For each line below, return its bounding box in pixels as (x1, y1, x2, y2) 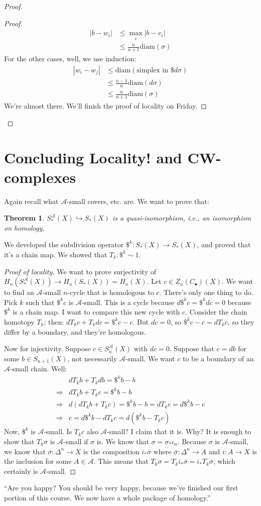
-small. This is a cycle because (81, 296, 175, 307)
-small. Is (44, 426, 72, 437)
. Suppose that (169, 343, 214, 354)
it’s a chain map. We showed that (4, 249, 107, 260)
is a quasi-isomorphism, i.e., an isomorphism (112, 213, 251, 223)
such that (26, 296, 55, 307)
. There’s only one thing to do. (159, 287, 253, 297)
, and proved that (197, 239, 251, 250)
